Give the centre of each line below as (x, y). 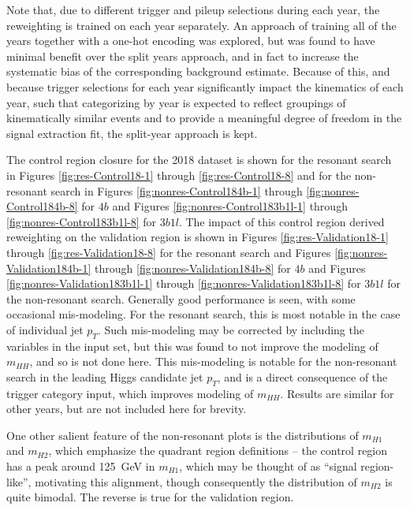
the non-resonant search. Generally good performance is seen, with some (181, 298)
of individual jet (45, 329)
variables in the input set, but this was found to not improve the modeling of (192, 346)
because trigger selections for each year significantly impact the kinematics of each (205, 86)
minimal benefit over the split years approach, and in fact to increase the (183, 56)
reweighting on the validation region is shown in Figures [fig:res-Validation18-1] (198, 237)
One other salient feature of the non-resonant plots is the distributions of (183, 435)
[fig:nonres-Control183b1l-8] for (82, 221)
